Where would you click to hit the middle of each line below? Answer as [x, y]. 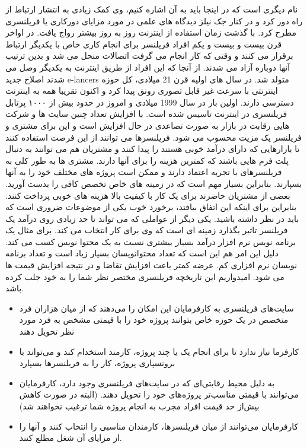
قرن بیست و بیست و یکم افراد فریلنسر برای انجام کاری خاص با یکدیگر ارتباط [144, 44]
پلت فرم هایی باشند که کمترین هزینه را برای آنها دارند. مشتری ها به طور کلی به [147, 160]
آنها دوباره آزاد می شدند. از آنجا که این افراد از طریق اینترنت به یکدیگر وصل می [148, 67]
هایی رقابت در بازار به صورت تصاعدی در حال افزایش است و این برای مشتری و [148, 125]
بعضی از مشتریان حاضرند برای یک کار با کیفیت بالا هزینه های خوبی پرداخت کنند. [148, 195]
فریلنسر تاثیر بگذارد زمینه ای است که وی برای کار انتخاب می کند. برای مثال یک [147, 230]
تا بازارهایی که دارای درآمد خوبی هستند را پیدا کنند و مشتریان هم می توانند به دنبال [153, 149]
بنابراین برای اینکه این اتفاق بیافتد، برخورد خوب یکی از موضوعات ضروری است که [151, 207]
